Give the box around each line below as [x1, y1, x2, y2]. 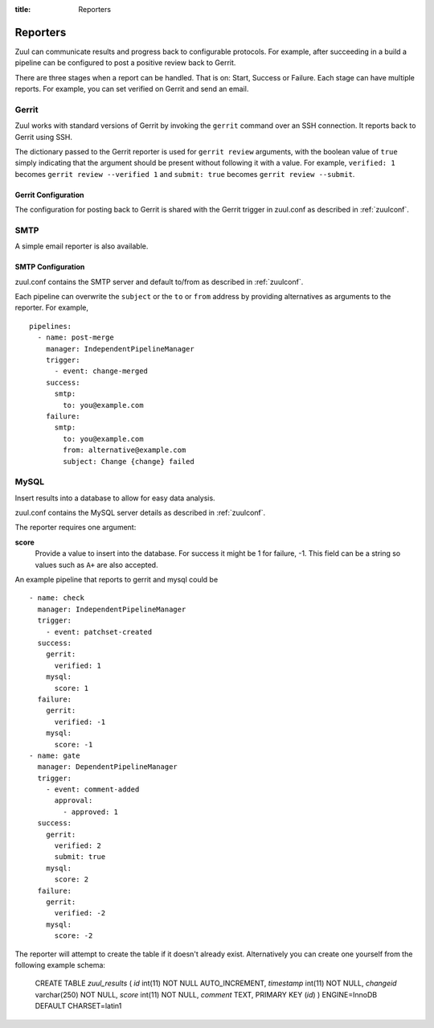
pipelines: [29, 322, 72, 331]
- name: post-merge [37, 333, 114, 342]
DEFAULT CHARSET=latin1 [35, 1001, 122, 1011]
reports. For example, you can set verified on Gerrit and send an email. [14, 84, 249, 94]
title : [14, 5, 31, 14]
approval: [54, 796, 93, 805]
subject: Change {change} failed [63, 457, 194, 466]
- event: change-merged [54, 367, 149, 376]
